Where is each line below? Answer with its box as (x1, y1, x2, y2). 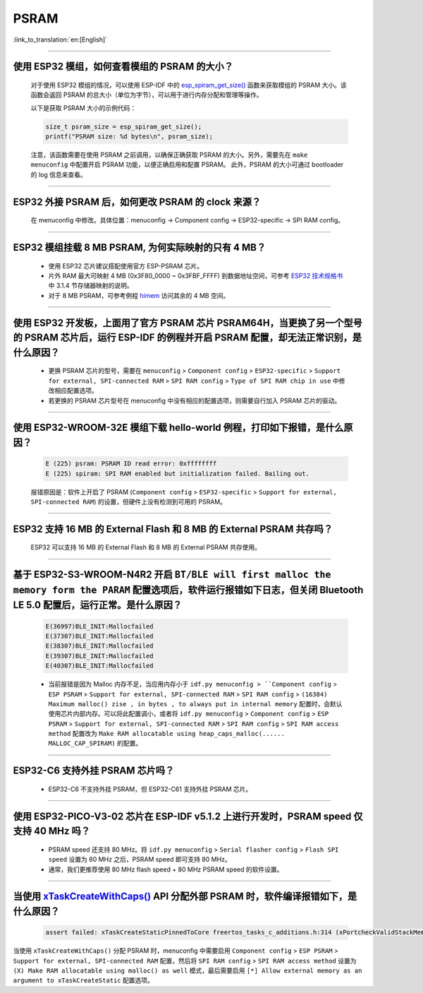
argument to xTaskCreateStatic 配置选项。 (13, 976, 154, 985)
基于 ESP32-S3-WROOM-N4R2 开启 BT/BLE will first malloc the (13, 569, 331, 581)
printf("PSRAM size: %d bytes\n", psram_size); (45, 133, 213, 141)
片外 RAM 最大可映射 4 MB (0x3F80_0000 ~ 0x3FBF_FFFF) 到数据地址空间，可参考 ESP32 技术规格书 (48, 272, 343, 280)
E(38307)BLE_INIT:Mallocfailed (45, 642, 154, 650)
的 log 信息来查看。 (30, 170, 87, 179)
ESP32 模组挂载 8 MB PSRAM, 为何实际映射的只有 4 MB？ (13, 242, 266, 254)
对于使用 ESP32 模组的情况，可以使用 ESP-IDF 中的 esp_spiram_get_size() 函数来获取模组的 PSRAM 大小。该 (30, 81, 347, 89)
